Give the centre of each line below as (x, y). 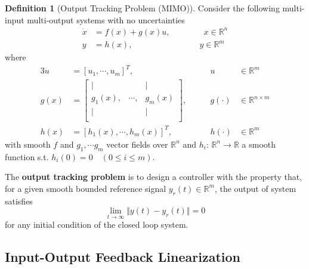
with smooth (28, 144)
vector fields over (137, 144)
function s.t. (27, 156)
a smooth (259, 144)
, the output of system (255, 188)
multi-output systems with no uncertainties (106, 19)
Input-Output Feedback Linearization (123, 257)
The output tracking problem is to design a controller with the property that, (154, 177)
